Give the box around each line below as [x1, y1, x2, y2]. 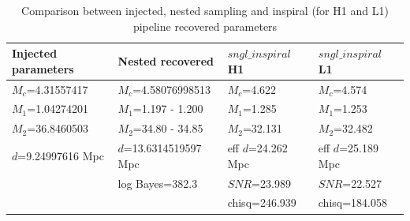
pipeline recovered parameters [132, 17, 278, 34]
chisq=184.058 [318, 194, 387, 211]
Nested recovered [117, 52, 214, 69]
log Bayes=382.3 [117, 174, 198, 191]
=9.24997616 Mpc [17, 147, 104, 163]
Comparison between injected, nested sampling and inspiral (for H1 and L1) [21, 2, 389, 18]
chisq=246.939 [227, 194, 296, 211]
